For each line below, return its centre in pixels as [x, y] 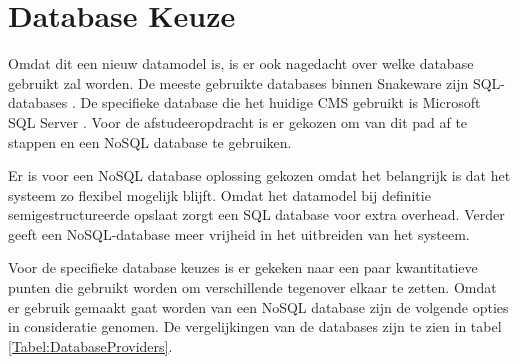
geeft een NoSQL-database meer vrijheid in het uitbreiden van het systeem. [239, 233]
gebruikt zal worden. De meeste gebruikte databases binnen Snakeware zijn [238, 82]
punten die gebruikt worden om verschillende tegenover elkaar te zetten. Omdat [252, 287]
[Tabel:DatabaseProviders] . [90, 345]
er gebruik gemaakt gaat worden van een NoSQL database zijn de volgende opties [258, 306]
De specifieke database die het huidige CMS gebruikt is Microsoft [280, 102]
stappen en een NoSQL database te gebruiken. [150, 141]
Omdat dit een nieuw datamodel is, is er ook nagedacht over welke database [241, 63]
